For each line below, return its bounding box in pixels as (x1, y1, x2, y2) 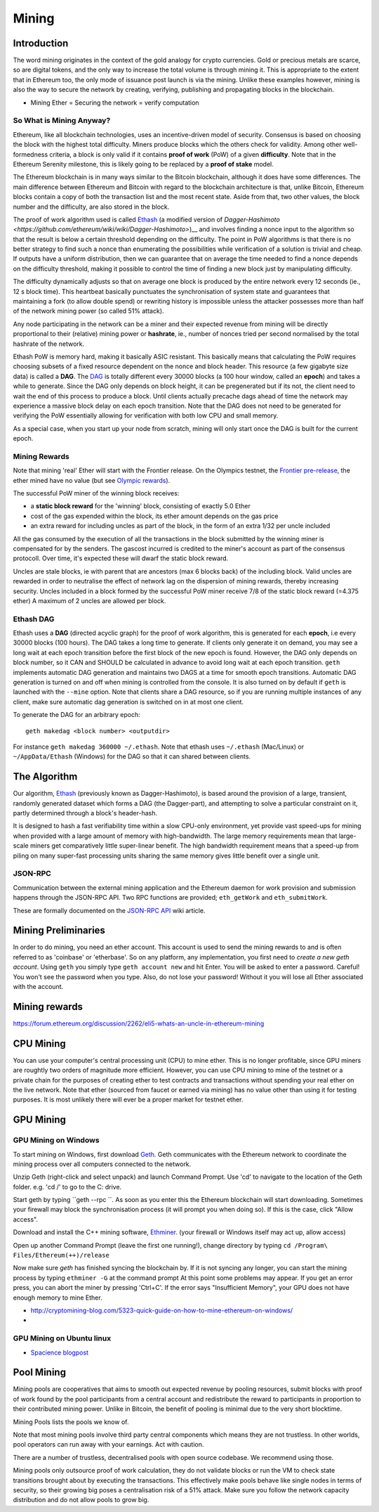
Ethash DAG (13, 614, 55, 623)
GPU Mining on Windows (13, 1135, 100, 1145)
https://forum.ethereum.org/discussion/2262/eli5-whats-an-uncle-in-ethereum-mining (13, 1019, 265, 1028)
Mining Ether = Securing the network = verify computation (30, 98, 199, 107)
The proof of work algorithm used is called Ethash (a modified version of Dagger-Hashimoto (13, 215, 280, 224)
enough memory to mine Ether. (13, 1293, 102, 1302)
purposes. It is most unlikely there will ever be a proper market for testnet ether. (13, 1095, 244, 1104)
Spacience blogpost (30, 1348, 89, 1357)
